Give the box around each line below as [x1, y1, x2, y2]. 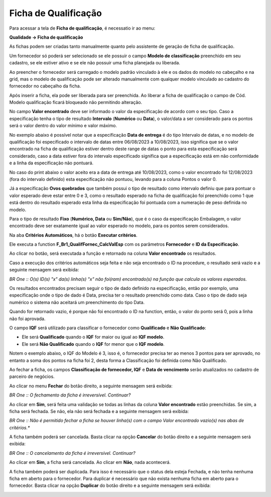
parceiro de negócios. [9, 373, 55, 379]
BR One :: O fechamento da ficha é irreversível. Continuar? [9, 392, 131, 398]
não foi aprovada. [9, 316, 46, 322]
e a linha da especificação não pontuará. [9, 160, 94, 166]
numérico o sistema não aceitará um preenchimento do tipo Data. [9, 299, 145, 305]
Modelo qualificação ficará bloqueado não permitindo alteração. [9, 100, 143, 106]
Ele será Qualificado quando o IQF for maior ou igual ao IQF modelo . [22, 334, 165, 340]
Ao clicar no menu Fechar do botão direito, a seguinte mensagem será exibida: [9, 382, 173, 389]
